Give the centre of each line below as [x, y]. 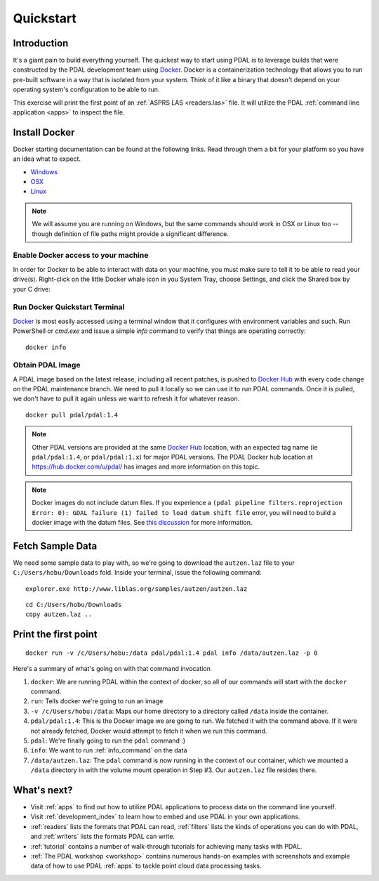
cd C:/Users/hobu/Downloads [74, 605]
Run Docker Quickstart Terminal [69, 307]
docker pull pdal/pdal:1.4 [72, 415]
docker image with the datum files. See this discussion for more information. [142, 522]
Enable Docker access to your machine [81, 255]
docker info [46, 347]
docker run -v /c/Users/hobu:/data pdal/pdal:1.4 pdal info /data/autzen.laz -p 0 [172, 653]
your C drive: [32, 289]
